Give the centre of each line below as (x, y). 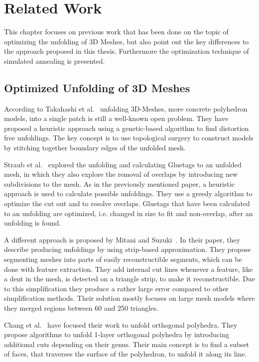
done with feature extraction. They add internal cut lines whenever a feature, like (129, 269)
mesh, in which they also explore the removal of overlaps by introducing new (121, 174)
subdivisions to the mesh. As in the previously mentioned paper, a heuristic (120, 183)
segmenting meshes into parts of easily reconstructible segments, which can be (123, 259)
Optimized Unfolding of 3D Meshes (97, 87)
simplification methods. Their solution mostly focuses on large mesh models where (129, 298)
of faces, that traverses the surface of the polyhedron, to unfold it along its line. (126, 354)
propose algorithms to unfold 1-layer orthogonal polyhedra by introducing (117, 334)
